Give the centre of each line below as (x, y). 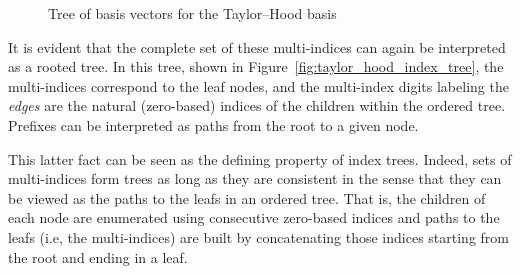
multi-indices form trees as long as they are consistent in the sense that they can (255, 178)
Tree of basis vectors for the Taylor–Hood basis (192, 13)
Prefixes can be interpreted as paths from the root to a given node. (213, 124)
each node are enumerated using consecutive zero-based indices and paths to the (254, 217)
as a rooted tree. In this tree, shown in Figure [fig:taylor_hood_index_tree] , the (256, 66)
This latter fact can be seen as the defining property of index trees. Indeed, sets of (260, 158)
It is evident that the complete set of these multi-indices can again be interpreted (257, 46)
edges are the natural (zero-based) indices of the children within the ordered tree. (257, 105)
